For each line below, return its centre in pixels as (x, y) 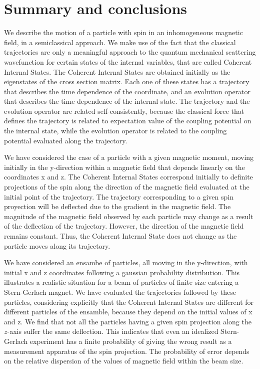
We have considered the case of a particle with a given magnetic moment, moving (129, 157)
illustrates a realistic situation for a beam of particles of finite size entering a (121, 282)
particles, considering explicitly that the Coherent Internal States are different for (129, 302)
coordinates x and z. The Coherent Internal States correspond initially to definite (128, 177)
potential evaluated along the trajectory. (66, 140)
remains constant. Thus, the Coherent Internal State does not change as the (120, 236)
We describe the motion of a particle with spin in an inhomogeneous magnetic (123, 32)
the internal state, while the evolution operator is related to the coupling (115, 131)
